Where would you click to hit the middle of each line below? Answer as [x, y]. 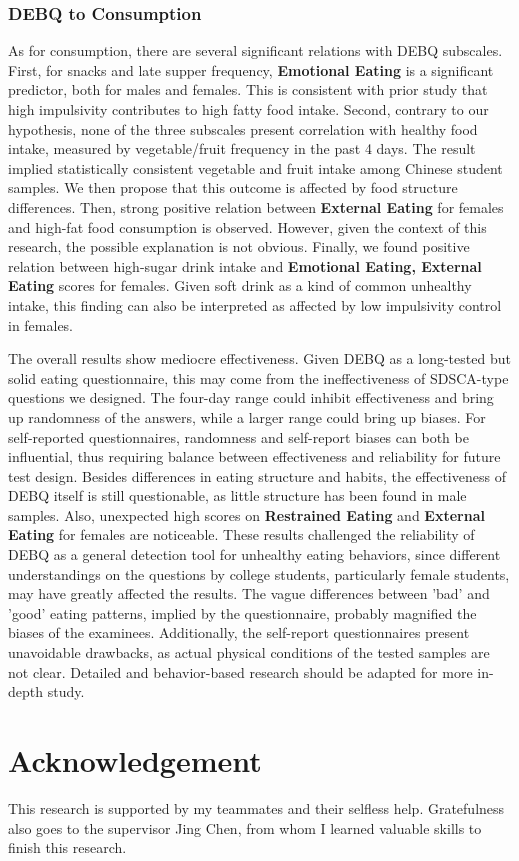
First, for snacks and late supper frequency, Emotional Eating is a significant [251, 69]
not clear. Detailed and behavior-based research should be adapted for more [240, 671]
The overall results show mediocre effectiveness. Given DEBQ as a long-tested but [259, 358]
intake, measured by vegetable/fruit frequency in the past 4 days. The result [242, 148]
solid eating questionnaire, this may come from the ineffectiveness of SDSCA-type [258, 377]
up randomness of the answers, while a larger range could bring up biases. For [247, 416]
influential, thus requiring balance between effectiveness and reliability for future [254, 456]
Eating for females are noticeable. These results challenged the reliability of [241, 534]
